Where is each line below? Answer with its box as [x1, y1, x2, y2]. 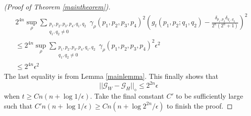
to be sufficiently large [176, 91, 243, 101]
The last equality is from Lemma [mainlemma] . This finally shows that [4, 71, 219, 81]
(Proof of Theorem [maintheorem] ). [4, 1, 111, 11]
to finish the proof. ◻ [166, 100, 233, 111]
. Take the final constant [90, 91, 164, 101]
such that [4, 100, 33, 111]
